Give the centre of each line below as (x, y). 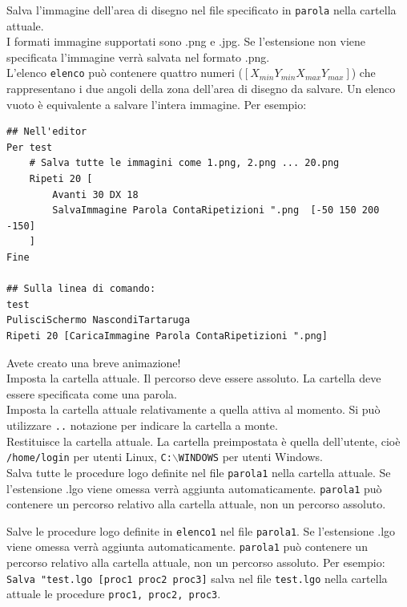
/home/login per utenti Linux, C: (89, 457)
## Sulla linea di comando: (81, 289)
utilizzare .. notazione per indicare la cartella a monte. (142, 425)
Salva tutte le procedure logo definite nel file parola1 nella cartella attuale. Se (199, 472)
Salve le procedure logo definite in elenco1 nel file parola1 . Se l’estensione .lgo (201, 530)
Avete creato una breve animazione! (94, 362)
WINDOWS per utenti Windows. (250, 457)
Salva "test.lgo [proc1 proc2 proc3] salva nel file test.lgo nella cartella (197, 578)
